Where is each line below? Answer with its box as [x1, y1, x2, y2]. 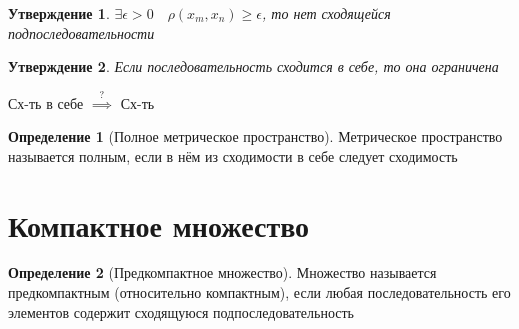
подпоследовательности [8, 22, 155, 43]
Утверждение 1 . [8, 3, 110, 23]
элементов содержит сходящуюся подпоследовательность [8, 301, 354, 322]
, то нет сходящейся [262, 3, 391, 23]
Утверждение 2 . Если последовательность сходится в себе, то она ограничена [8, 56, 499, 77]
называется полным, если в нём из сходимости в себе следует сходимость [8, 145, 458, 166]
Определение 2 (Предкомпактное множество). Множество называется [8, 262, 437, 283]
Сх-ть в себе [8, 92, 84, 113]
